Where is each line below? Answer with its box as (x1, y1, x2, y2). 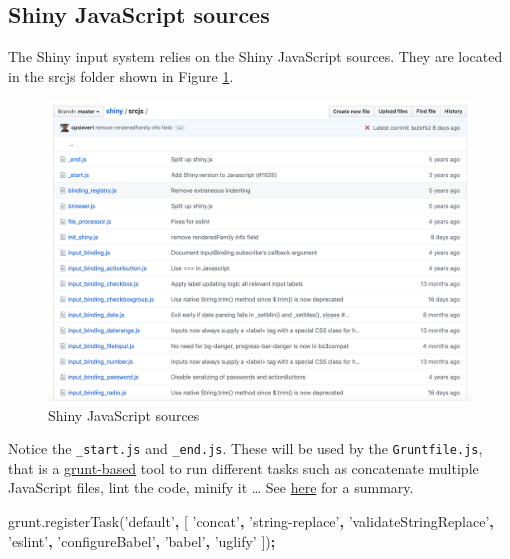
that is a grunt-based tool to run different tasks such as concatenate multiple (8, 457, 479, 478)
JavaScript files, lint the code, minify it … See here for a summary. (8, 477, 414, 498)
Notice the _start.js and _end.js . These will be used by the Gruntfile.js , (8, 438, 483, 459)
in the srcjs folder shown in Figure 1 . (8, 65, 234, 86)
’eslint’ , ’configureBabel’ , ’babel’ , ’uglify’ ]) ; (8, 530, 276, 551)
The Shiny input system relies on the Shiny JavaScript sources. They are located (8, 46, 503, 67)
